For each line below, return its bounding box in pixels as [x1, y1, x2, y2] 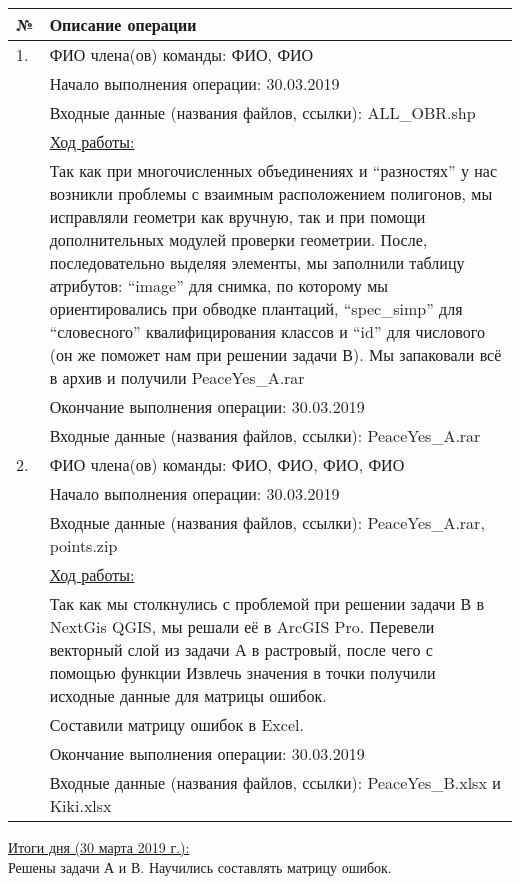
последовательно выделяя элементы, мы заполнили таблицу [49, 251, 465, 274]
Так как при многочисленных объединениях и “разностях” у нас [49, 159, 497, 182]
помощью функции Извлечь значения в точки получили [49, 661, 436, 684]
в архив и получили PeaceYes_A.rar [49, 366, 305, 389]
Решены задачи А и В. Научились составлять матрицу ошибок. [8, 856, 392, 877]
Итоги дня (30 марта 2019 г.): [8, 837, 190, 857]
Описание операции [49, 13, 197, 36]
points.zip [49, 534, 118, 557]
